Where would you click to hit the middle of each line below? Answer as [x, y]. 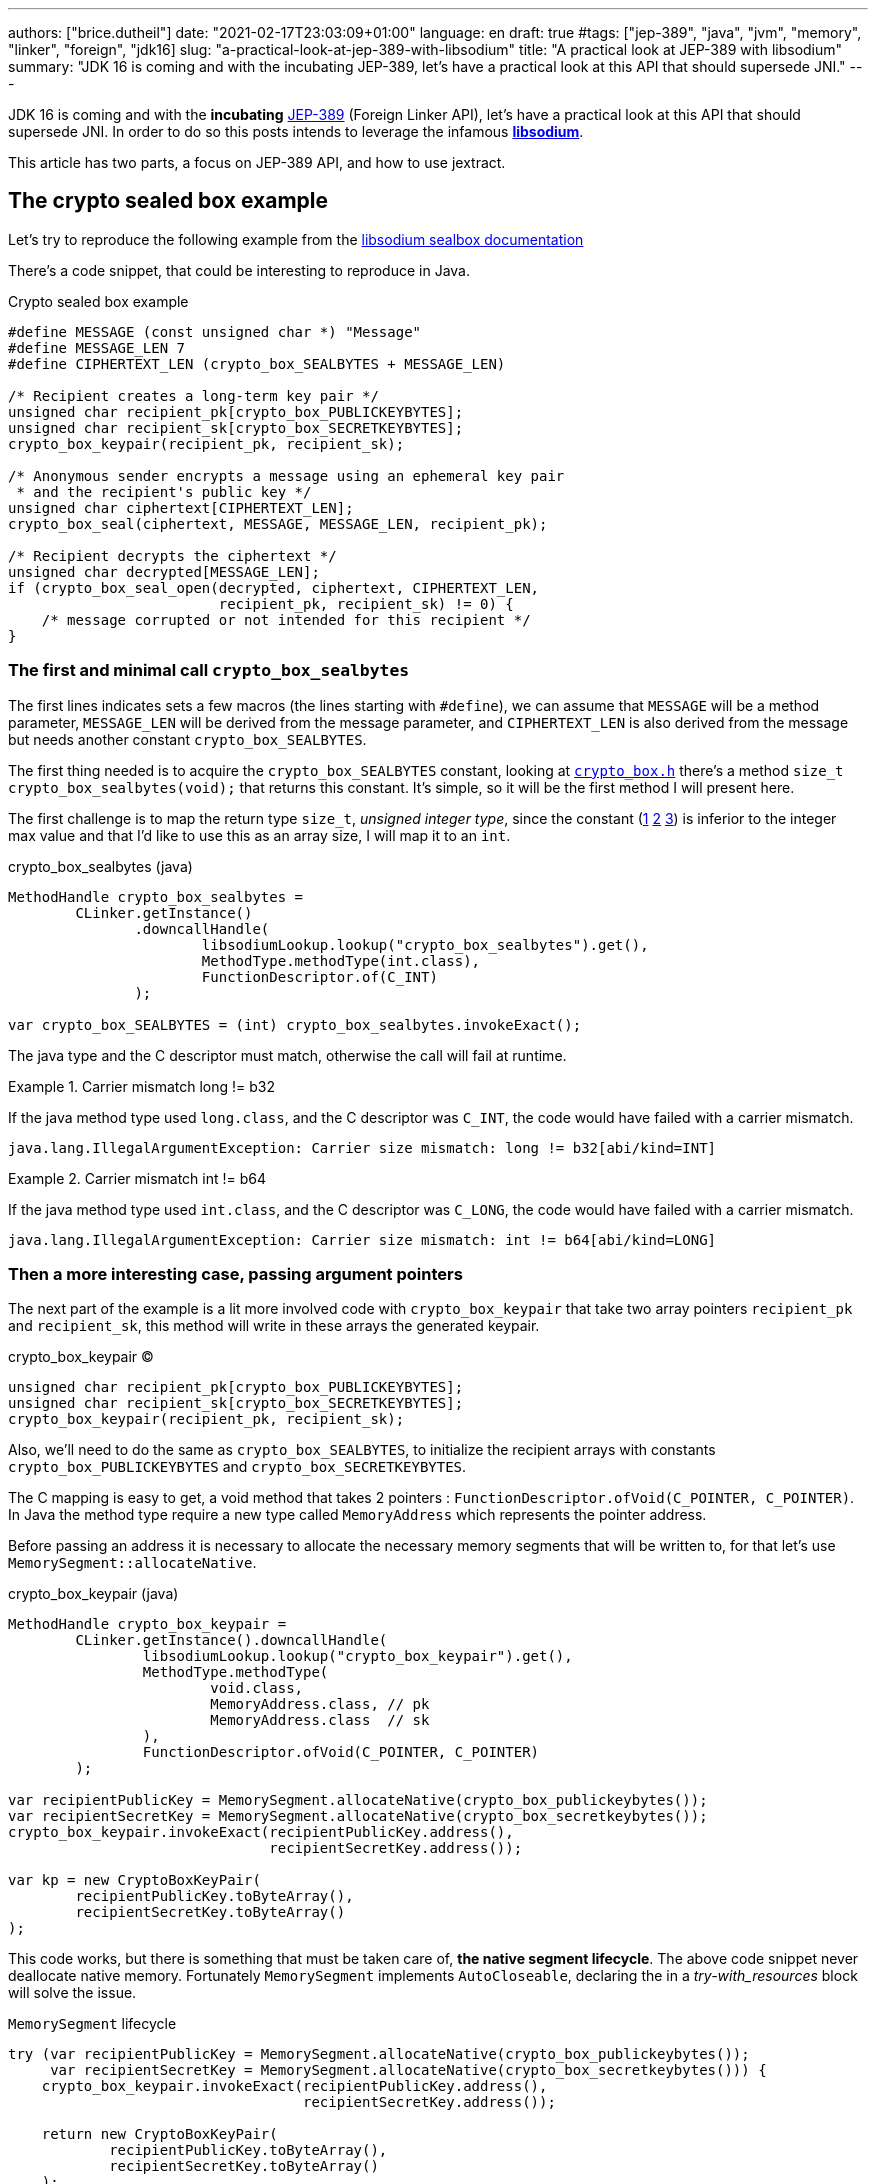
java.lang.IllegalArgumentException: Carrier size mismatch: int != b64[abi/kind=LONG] [362, 1239]
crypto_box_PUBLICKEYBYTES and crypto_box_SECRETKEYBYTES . [237, 1467]
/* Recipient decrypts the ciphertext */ [172, 555]
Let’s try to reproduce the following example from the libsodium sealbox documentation [296, 239]
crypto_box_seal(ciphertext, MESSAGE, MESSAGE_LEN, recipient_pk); [278, 523]
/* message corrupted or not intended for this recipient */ [286, 619]
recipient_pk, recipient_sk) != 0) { [366, 603]
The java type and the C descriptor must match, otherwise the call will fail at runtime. [287, 1055]
